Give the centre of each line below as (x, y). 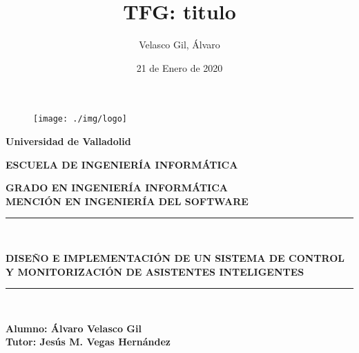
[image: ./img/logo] (80, 119)
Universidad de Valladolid (68, 141)
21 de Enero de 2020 (179, 67)
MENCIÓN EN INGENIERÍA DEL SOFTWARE (127, 201)
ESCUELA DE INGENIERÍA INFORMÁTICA (122, 164)
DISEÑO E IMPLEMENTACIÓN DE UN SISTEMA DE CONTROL (175, 257)
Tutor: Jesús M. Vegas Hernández (88, 342)
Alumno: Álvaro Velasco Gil (74, 328)
